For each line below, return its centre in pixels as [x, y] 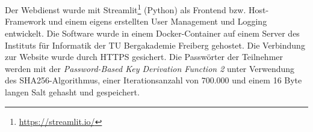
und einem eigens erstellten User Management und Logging [158, 21]
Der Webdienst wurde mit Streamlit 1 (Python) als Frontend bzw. [126, 9]
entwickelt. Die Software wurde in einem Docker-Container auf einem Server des [152, 33]
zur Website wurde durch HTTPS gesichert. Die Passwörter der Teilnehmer [144, 57]
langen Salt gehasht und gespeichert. [72, 92]
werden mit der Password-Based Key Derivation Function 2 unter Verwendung [150, 68]
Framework [25, 21]
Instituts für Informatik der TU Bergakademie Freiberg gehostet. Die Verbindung [155, 45]
